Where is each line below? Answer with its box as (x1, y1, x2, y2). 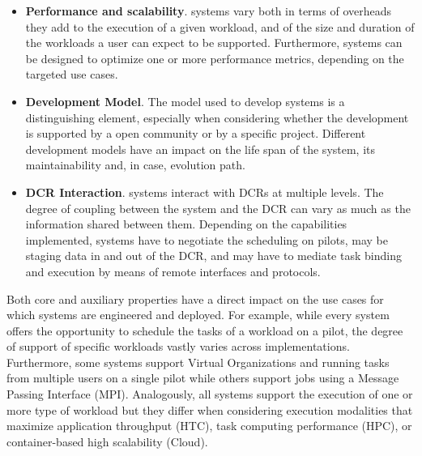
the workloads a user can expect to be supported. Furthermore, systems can (25, 34, 403, 51)
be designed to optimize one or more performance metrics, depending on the (25, 49, 404, 66)
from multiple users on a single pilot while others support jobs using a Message (6, 369, 399, 386)
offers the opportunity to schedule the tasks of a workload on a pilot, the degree (6, 322, 403, 339)
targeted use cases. (25, 66, 118, 83)
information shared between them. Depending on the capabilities (25, 215, 347, 232)
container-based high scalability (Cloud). (6, 433, 208, 450)
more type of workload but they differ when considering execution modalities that (6, 401, 413, 418)
